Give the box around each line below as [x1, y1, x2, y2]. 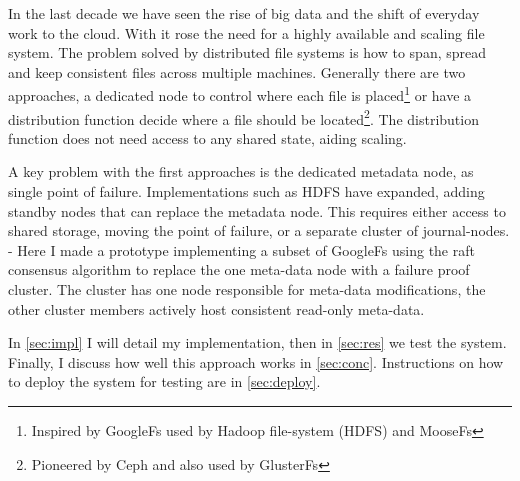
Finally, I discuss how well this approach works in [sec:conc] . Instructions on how [8, 351, 504, 372]
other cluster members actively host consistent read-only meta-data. [8, 298, 425, 319]
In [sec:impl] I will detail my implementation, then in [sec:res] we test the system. [8, 332, 507, 353]
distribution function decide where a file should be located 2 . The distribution [8, 105, 479, 129]
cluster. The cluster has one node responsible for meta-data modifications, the [8, 279, 486, 300]
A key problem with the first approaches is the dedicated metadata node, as [8, 161, 474, 182]
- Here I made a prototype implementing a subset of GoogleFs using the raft [8, 239, 475, 260]
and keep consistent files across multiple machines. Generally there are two [8, 61, 466, 82]
